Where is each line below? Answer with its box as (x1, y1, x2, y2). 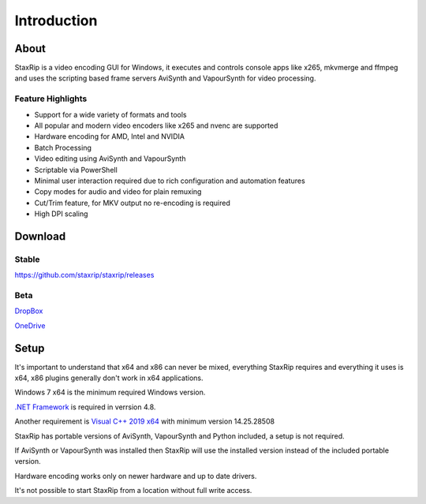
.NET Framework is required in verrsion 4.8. (14, 402, 156, 412)
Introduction (14, 12, 98, 29)
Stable (14, 253, 40, 264)
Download (14, 230, 66, 243)
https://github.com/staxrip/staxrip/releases (14, 271, 155, 280)
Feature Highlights (14, 93, 88, 104)
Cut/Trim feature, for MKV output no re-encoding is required (34, 198, 230, 207)
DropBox (14, 306, 43, 315)
